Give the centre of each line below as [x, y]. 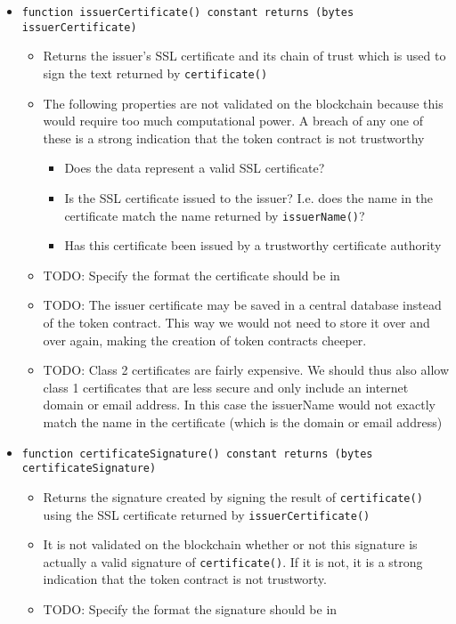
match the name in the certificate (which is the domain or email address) [243, 421]
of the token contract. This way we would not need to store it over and [236, 322]
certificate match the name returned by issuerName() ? [215, 215]
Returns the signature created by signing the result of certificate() [233, 496]
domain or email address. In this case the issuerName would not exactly [239, 405]
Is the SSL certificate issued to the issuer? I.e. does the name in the [249, 197]
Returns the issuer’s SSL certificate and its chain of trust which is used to [244, 56]
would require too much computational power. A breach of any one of [233, 121]
